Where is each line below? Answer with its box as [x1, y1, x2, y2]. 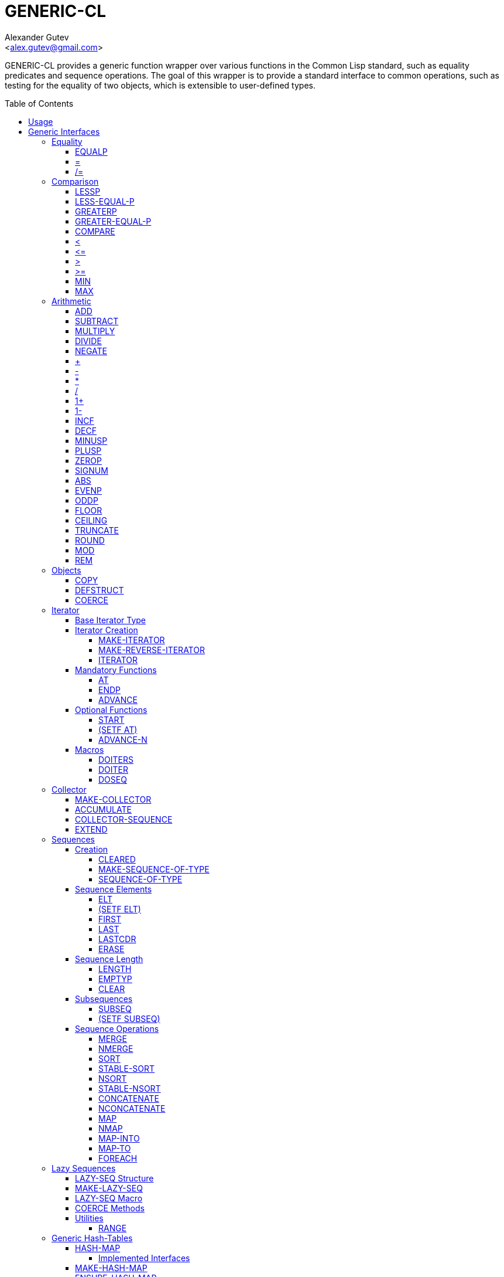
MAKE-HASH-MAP [75, 1262, 148, 1273]
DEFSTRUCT [75, 585, 124, 595]
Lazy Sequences [52, 1163, 116, 1173]
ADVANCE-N [98, 734, 148, 745]
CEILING [75, 515, 108, 525]
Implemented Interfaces [98, 1252, 190, 1263]
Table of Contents [5, 98, 74, 108]
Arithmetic [52, 296, 91, 306]
